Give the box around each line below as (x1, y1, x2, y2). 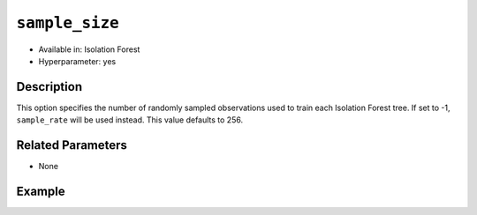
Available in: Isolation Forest (38, 44, 140, 55)
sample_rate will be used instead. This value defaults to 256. (16, 115, 243, 125)
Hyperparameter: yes (38, 56, 117, 66)
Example (16, 183, 65, 198)
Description (16, 79, 83, 94)
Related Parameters (16, 137, 128, 153)
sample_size (16, 13, 119, 33)
